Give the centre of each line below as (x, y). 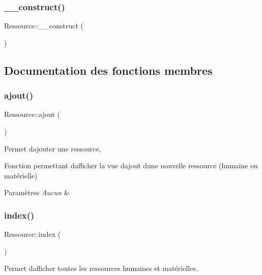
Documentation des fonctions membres (108, 70)
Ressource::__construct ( (44, 26)
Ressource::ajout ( (32, 114)
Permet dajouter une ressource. (53, 148)
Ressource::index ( (33, 234)
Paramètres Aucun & (37, 192)
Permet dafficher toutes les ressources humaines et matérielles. (101, 268)
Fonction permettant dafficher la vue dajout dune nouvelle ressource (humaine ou (131, 165)
